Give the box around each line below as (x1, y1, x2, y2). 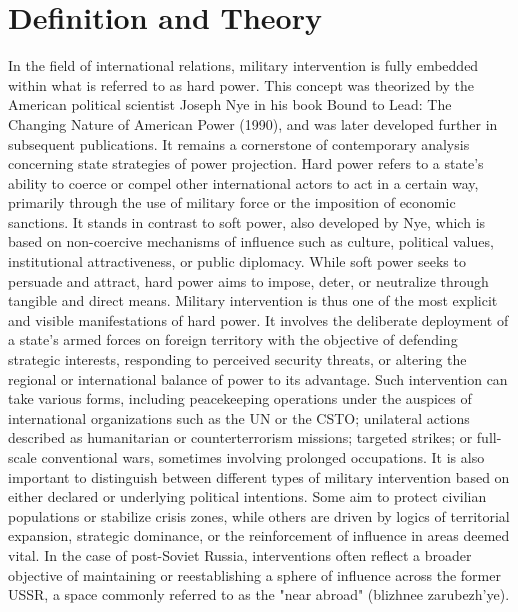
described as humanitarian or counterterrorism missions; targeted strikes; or (8, 427, 473, 448)
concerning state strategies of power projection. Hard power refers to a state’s (8, 153, 484, 174)
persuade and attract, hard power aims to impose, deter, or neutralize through (8, 270, 489, 291)
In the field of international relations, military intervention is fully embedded (8, 55, 479, 76)
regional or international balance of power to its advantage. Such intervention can (8, 368, 508, 389)
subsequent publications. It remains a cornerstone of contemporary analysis (8, 133, 470, 154)
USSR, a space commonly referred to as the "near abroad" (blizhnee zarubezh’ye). (8, 584, 510, 605)
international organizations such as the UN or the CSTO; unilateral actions (8, 407, 470, 428)
